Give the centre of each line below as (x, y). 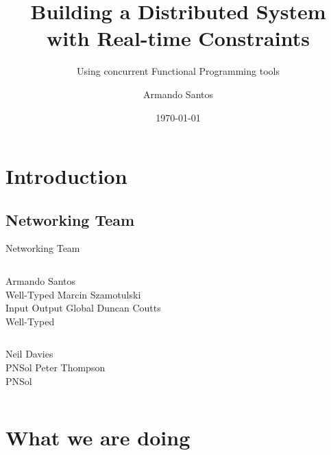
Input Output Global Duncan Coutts (83, 308)
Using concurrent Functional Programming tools (178, 71)
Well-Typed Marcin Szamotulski (73, 294)
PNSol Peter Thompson (56, 367)
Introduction (66, 176)
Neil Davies (29, 354)
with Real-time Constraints (178, 38)
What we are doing (98, 437)
